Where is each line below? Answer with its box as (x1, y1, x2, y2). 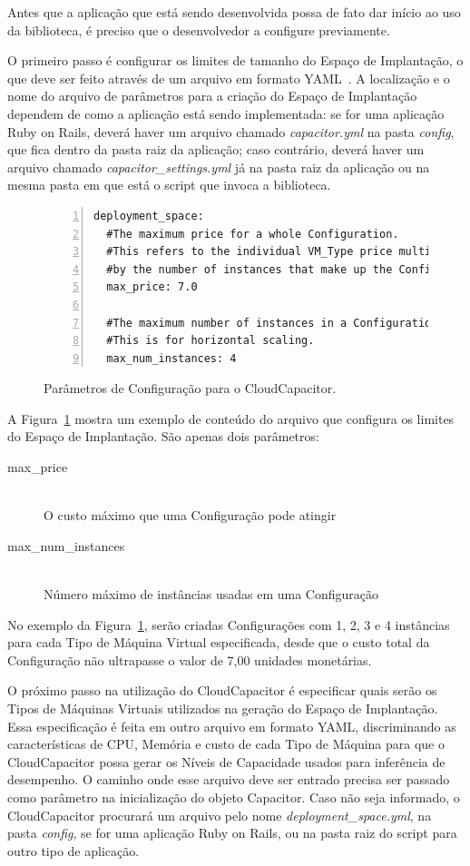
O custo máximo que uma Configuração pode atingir (44, 506, 337, 525)
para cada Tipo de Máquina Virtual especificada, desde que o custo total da (7, 633, 430, 652)
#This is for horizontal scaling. (106, 334, 315, 348)
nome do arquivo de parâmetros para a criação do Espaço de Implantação (7, 86, 417, 105)
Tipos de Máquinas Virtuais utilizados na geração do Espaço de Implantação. (7, 699, 438, 717)
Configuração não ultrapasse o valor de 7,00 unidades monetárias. (7, 650, 372, 669)
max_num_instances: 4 (106, 351, 237, 365)
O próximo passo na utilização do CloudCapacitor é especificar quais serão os (7, 681, 437, 700)
